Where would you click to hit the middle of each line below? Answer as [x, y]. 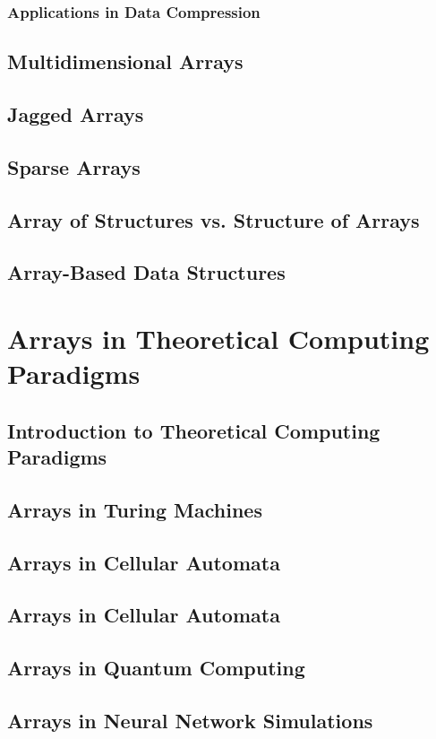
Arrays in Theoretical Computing [218, 338]
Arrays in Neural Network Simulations [190, 720]
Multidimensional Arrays [125, 61]
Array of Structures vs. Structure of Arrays [214, 219]
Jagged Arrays [76, 114]
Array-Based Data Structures [146, 272]
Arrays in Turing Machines [135, 509]
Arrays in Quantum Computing [156, 668]
